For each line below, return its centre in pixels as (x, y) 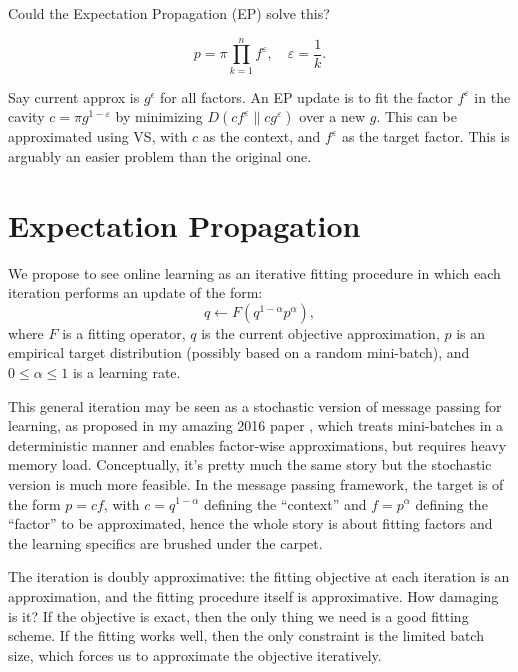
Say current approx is (74, 96)
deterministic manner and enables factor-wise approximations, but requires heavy (257, 444)
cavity (26, 116)
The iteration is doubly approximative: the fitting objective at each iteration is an (259, 576)
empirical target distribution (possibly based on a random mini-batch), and (239, 352)
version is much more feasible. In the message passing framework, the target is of (256, 483)
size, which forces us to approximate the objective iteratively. (195, 654)
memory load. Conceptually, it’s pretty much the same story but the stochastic (250, 464)
